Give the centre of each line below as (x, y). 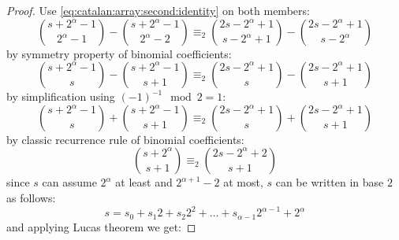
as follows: (31, 197)
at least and (144, 182)
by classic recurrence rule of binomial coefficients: (125, 139)
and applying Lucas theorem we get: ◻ (101, 226)
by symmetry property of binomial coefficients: (119, 53)
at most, (243, 182)
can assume (69, 182)
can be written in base (330, 182)
